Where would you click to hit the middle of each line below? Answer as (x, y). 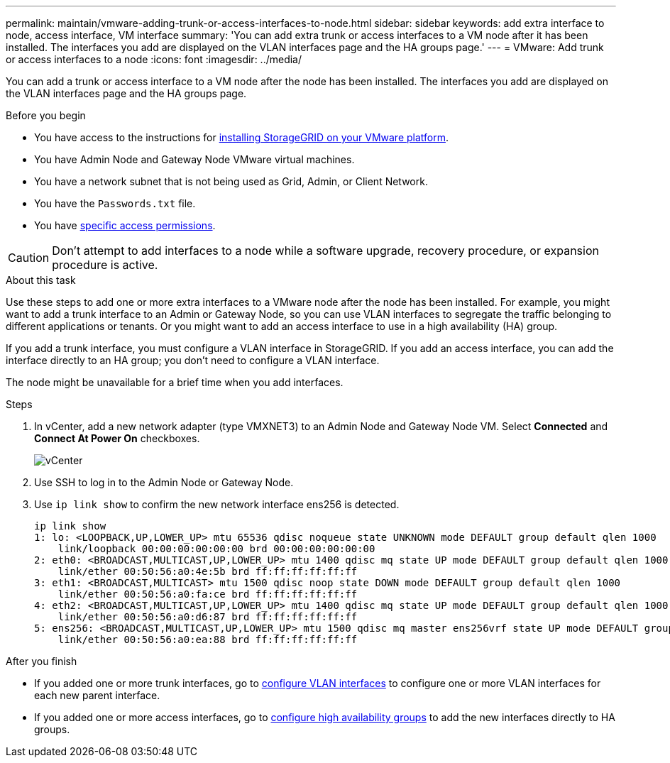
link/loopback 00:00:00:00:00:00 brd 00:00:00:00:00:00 (216, 549)
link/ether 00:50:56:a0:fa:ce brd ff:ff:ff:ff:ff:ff (208, 594)
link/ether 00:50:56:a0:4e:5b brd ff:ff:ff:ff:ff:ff (208, 571)
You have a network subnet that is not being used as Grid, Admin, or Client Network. (231, 181)
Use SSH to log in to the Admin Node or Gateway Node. (164, 482)
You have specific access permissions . (125, 225)
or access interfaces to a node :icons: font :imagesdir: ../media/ (154, 59)
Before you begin (46, 115)
